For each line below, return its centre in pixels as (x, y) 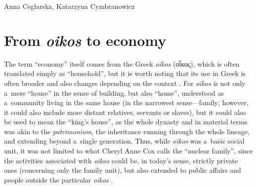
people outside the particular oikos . (59, 179)
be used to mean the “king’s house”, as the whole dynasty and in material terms (126, 122)
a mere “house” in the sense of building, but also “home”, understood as (114, 93)
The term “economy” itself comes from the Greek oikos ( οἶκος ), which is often (122, 63)
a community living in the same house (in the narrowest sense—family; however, (126, 102)
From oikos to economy (85, 40)
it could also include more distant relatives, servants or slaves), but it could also (125, 112)
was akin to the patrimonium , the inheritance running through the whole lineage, (127, 131)
